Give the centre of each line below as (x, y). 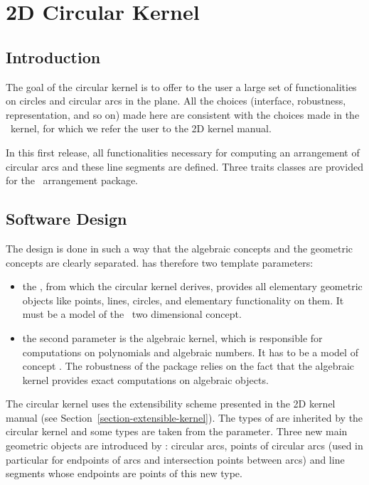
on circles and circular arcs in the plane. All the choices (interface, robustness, (176, 101)
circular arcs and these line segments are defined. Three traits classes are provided (184, 166)
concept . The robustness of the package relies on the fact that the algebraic (188, 366)
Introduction (53, 57)
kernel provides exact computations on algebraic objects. (145, 379)
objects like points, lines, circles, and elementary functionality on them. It (183, 300)
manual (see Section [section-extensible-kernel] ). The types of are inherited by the (184, 417)
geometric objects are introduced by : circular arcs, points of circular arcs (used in (184, 446)
